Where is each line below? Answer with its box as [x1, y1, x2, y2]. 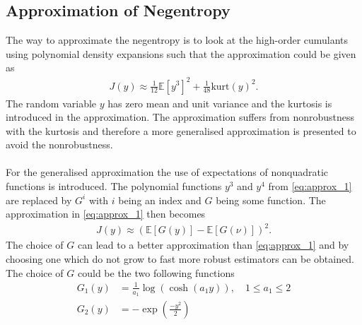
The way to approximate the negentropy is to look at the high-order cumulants [6, 32, 349, 47]
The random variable [6, 95, 97, 110]
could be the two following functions [77, 265, 235, 280]
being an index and [118, 192, 202, 207]
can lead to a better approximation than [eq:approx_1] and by [77, 237, 349, 252]
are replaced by [6, 192, 72, 207]
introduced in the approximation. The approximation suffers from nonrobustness [6, 110, 355, 124]
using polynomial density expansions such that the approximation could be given [6, 46, 356, 61]
